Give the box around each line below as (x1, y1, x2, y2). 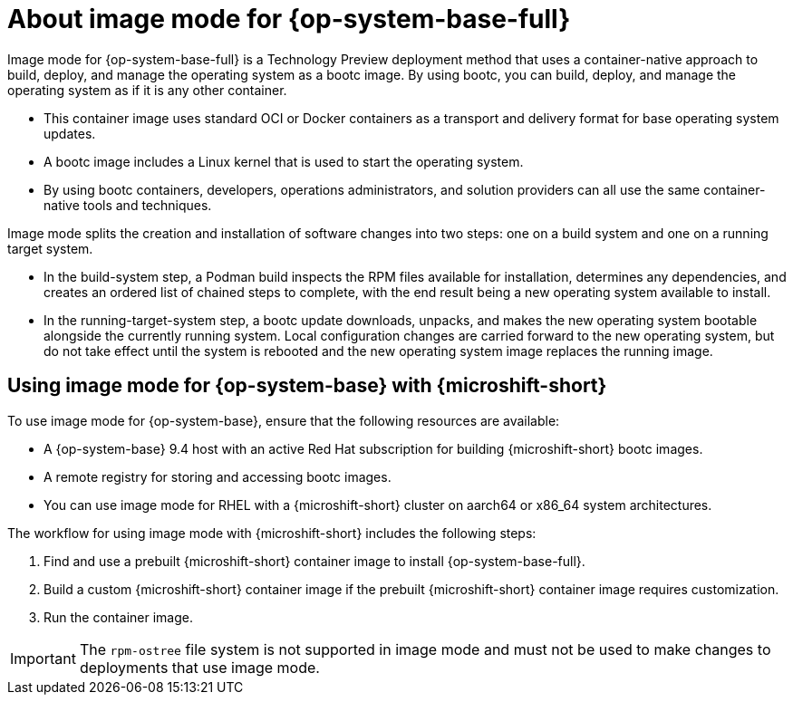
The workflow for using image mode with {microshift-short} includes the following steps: (7, 524, 537, 541)
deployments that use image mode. (79, 658, 320, 677)
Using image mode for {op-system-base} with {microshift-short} (7, 374, 607, 398)
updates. (44, 125, 96, 141)
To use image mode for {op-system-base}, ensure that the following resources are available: (7, 412, 560, 428)
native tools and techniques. (44, 197, 212, 213)
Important (10, 649, 76, 668)
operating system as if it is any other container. (7, 82, 287, 98)
